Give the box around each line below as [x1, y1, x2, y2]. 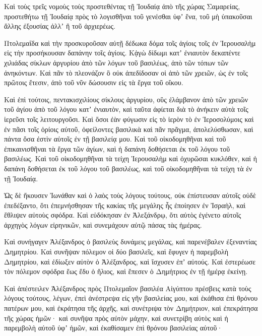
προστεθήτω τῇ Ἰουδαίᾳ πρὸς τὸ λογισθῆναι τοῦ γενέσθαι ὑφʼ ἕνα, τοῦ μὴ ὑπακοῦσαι [4, 11, 252, 21]
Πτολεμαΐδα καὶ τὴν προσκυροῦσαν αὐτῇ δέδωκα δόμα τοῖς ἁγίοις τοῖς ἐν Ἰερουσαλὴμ [4, 37, 256, 48]
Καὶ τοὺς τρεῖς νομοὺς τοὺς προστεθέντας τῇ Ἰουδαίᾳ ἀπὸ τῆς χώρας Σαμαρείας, [4, 1, 240, 11]
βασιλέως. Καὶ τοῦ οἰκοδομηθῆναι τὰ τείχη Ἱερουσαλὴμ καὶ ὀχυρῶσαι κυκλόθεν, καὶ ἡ [4, 153, 257, 164]
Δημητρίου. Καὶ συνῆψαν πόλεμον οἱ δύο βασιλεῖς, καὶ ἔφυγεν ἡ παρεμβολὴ [4, 246, 229, 257]
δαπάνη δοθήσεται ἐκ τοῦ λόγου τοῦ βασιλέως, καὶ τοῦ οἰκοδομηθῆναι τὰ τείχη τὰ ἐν [4, 163, 252, 173]
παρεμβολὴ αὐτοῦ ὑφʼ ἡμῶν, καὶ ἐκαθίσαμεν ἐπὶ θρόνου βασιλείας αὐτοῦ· [4, 322, 223, 333]
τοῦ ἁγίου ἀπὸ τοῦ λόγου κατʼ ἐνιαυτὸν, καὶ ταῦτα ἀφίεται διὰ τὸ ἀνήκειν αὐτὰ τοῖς [4, 104, 248, 114]
